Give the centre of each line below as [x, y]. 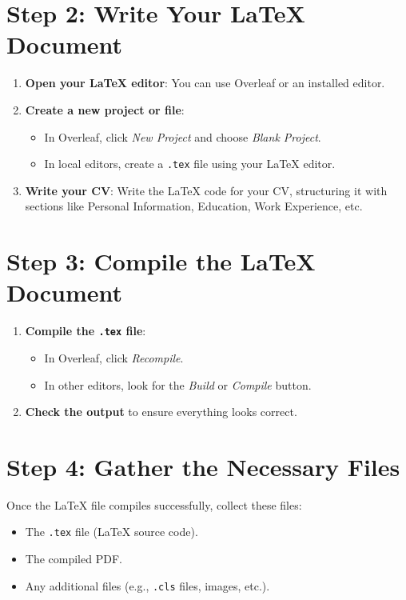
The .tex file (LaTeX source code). [111, 532]
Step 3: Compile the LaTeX [161, 261]
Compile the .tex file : [86, 331]
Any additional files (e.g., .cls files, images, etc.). [147, 585]
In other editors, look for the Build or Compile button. [178, 384]
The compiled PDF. [74, 559]
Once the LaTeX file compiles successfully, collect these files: [154, 504]
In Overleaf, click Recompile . [114, 357]
